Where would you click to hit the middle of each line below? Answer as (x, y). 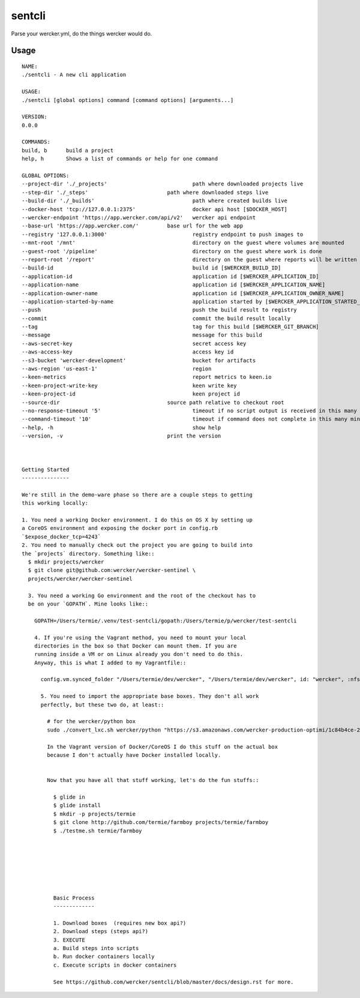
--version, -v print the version (121, 436)
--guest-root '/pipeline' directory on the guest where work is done (172, 251)
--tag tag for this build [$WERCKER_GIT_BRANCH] (170, 327)
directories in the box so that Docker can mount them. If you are (135, 646)
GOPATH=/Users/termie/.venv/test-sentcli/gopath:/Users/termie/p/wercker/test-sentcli (165, 621)
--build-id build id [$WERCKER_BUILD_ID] (151, 268)
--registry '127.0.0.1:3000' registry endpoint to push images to (163, 234)
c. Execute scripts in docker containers (115, 965)
